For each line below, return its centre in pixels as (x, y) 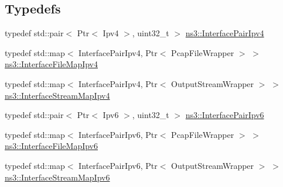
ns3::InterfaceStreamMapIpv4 (57, 95)
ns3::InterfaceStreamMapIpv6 (57, 177)
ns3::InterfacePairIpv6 (225, 115)
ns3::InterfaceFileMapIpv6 (51, 146)
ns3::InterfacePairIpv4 (225, 33)
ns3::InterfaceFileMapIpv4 (51, 64)
